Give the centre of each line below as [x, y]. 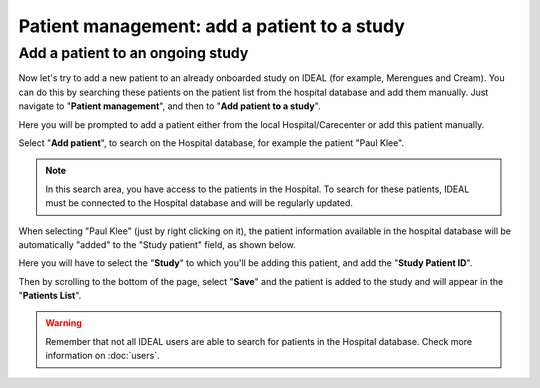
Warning [63, 323]
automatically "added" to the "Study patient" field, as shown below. [157, 244]
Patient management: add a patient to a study [211, 26]
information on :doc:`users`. [102, 356]
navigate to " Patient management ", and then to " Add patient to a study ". [169, 106]
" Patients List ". [50, 296]
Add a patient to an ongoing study [133, 53]
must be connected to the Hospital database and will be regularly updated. [199, 203]
